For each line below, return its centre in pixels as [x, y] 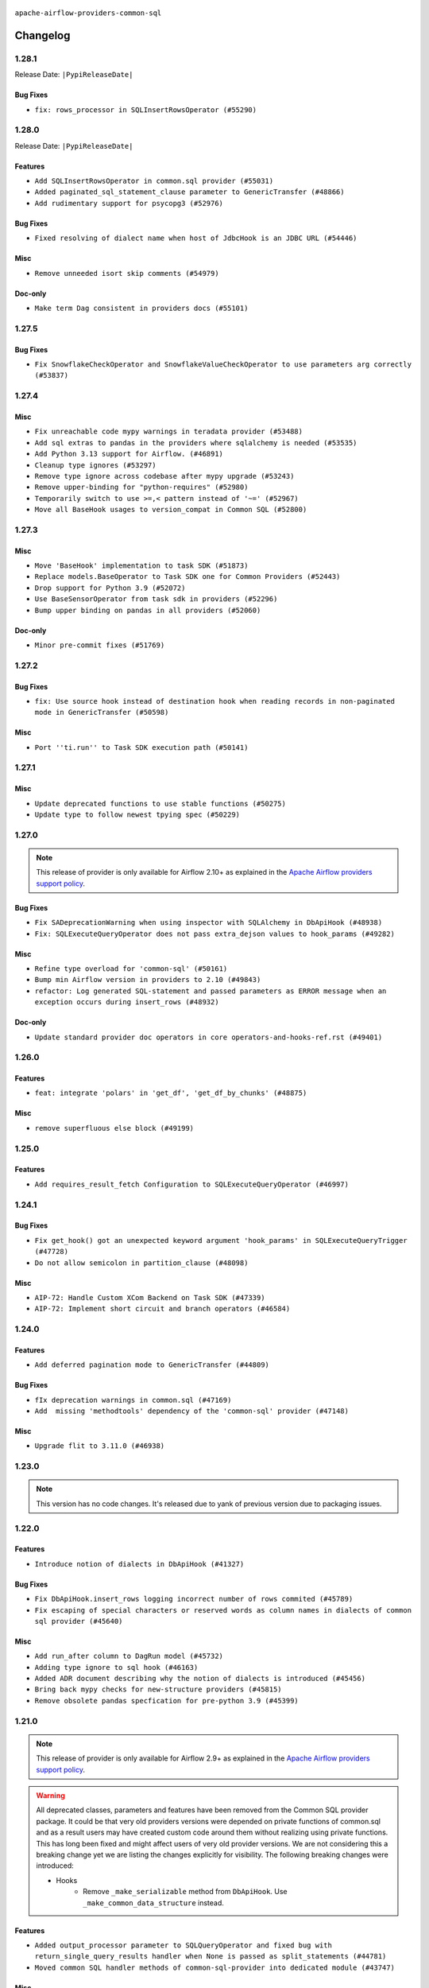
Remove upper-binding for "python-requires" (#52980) [141, 487]
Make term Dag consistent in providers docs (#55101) [141, 309]
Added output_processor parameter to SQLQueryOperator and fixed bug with [184, 1945]
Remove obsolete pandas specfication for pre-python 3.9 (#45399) [167, 1701]
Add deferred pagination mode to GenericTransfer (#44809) [152, 1365]
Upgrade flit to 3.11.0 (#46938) [100, 1446]
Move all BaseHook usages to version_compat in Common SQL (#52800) [171, 510]
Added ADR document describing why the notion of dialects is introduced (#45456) [200, 1679]
